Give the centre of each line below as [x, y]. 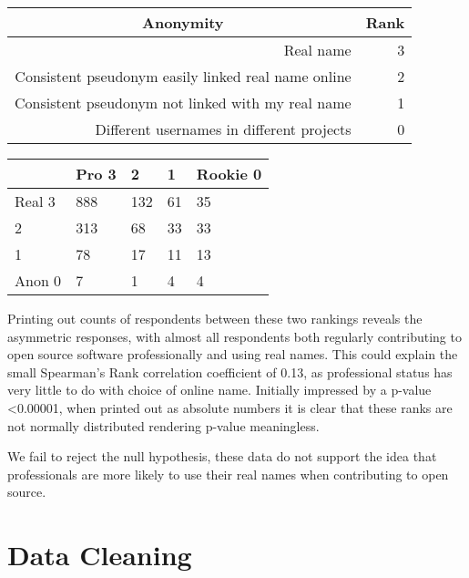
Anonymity [183, 22]
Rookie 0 [229, 174]
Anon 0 [38, 280]
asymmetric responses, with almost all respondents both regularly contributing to [234, 336]
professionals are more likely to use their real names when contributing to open [228, 474]
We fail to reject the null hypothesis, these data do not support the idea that [222, 456]
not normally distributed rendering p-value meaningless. [163, 425]
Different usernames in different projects [223, 129]
